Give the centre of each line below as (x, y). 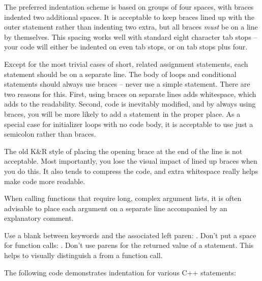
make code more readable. (45, 181)
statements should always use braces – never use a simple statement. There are (127, 84)
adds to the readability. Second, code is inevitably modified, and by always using (130, 104)
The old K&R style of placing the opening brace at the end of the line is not (123, 151)
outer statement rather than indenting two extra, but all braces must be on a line (131, 27)
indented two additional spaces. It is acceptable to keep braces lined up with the (129, 17)
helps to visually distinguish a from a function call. (83, 255)
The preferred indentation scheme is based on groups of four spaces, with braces (129, 7)
